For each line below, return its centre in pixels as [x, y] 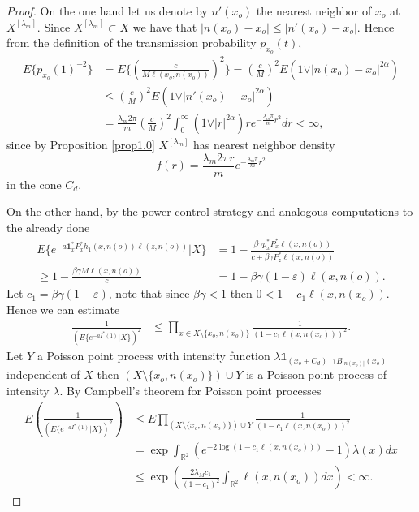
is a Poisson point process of [317, 374]
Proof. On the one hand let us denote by [107, 11]
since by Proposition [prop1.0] [81, 144]
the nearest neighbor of [314, 11]
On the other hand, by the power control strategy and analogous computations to [210, 211]
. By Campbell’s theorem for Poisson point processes [190, 390]
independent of [43, 374]
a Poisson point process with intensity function [153, 356]
